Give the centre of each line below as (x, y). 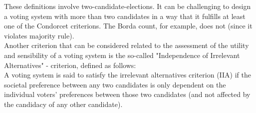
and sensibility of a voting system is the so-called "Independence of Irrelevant (122, 55)
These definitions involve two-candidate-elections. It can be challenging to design (128, 6)
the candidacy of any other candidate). (63, 104)
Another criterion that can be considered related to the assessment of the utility (127, 45)
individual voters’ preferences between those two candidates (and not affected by (127, 94)
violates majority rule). (39, 35)
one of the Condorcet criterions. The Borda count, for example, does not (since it (128, 26)
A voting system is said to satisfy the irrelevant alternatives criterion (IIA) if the (128, 75)
